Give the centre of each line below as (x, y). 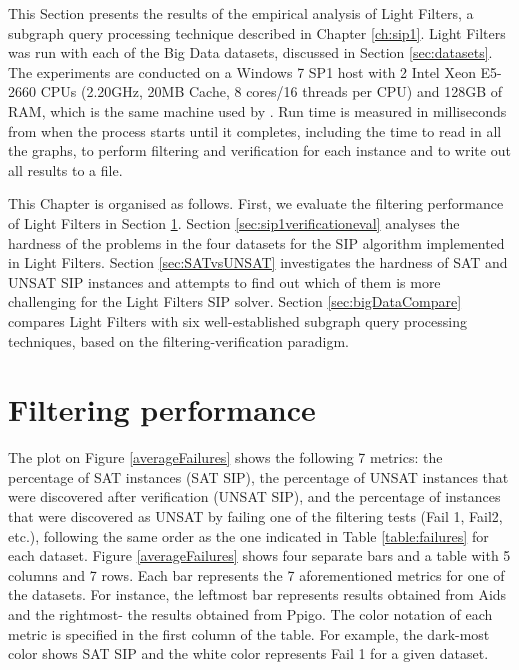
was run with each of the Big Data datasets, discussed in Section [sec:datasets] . (250, 52)
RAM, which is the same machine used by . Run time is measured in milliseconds (257, 110)
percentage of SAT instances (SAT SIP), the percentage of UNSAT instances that (258, 476)
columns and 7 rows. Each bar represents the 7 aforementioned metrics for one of (256, 574)
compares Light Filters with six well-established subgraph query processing (237, 320)
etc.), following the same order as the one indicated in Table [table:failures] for (248, 535)
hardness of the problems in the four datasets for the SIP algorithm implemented (256, 242)
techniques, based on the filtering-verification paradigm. (178, 340)
